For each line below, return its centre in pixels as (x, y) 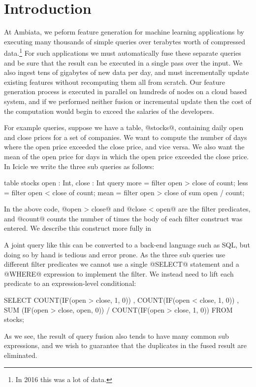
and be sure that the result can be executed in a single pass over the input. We (123, 62)
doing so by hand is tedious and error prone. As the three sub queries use (115, 254)
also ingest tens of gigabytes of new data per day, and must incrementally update (127, 72)
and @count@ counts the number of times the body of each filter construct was (123, 218)
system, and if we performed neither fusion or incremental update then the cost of (128, 101)
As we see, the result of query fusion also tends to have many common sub (116, 335)
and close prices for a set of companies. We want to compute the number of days (126, 137)
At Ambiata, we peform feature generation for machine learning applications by (124, 32)
